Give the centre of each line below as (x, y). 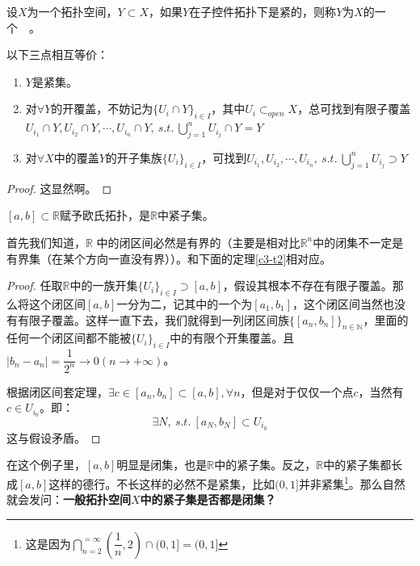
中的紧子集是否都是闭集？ (208, 499)
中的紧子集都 (357, 465)
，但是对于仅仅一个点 (297, 391)
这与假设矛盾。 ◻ (54, 437)
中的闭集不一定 (353, 242)
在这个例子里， (46, 465)
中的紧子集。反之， (265, 465)
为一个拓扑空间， (72, 11)
